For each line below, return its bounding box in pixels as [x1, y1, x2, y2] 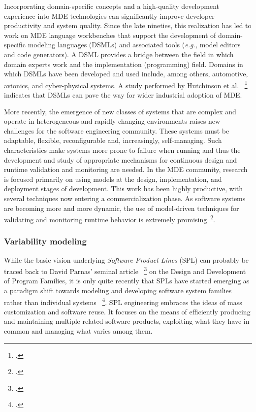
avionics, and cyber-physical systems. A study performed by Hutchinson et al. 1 [4, 78, 248, 90]
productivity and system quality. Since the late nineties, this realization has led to [4, 20, 252, 31]
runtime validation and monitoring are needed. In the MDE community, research [4, 164, 248, 174]
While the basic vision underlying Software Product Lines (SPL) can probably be [4, 254, 249, 265]
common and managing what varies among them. [4, 326, 153, 336]
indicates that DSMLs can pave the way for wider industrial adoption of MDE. [4, 90, 242, 100]
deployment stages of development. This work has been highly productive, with [4, 183, 243, 194]
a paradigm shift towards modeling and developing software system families [4, 285, 232, 296]
